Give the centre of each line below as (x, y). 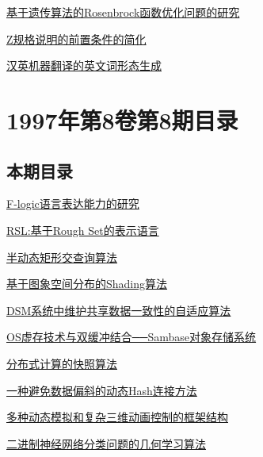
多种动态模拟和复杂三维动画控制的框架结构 (117, 417)
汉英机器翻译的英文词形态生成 (84, 65)
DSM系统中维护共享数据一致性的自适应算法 (119, 310)
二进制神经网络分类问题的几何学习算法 (106, 443)
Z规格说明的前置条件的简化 (76, 38)
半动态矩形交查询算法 (62, 257)
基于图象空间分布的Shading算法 (87, 284)
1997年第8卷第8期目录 (122, 119)
